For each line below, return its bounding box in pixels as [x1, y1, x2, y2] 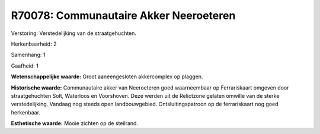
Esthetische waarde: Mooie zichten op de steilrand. [11, 120, 139, 127]
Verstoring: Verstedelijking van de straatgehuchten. [11, 30, 136, 37]
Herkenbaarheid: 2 [11, 40, 57, 47]
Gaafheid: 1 [11, 62, 39, 69]
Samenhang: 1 [11, 51, 46, 59]
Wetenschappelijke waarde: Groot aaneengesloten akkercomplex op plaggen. [11, 73, 203, 80]
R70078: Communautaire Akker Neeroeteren [11, 9, 236, 22]
